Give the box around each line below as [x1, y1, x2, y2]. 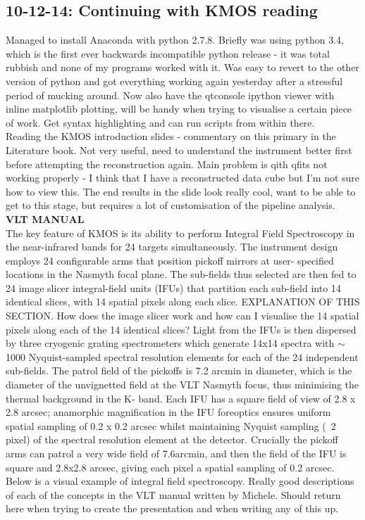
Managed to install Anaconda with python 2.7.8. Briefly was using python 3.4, [6, 32, 345, 47]
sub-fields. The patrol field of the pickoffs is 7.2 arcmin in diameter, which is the [6, 363, 352, 378]
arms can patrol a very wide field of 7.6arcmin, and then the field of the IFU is [6, 446, 347, 461]
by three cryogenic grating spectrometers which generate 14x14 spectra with [6, 336, 335, 350]
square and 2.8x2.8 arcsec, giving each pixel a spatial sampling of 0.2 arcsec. [6, 459, 335, 474]
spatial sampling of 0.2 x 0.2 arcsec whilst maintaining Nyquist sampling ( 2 [6, 418, 336, 433]
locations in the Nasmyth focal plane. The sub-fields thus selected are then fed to [6, 267, 357, 281]
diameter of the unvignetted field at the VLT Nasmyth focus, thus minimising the [6, 377, 359, 392]
